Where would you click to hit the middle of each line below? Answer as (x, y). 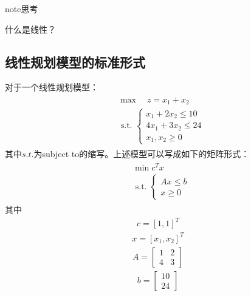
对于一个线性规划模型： (52, 87)
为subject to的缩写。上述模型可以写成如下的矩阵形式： (142, 153)
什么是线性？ (30, 29)
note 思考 (22, 8)
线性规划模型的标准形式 (75, 62)
